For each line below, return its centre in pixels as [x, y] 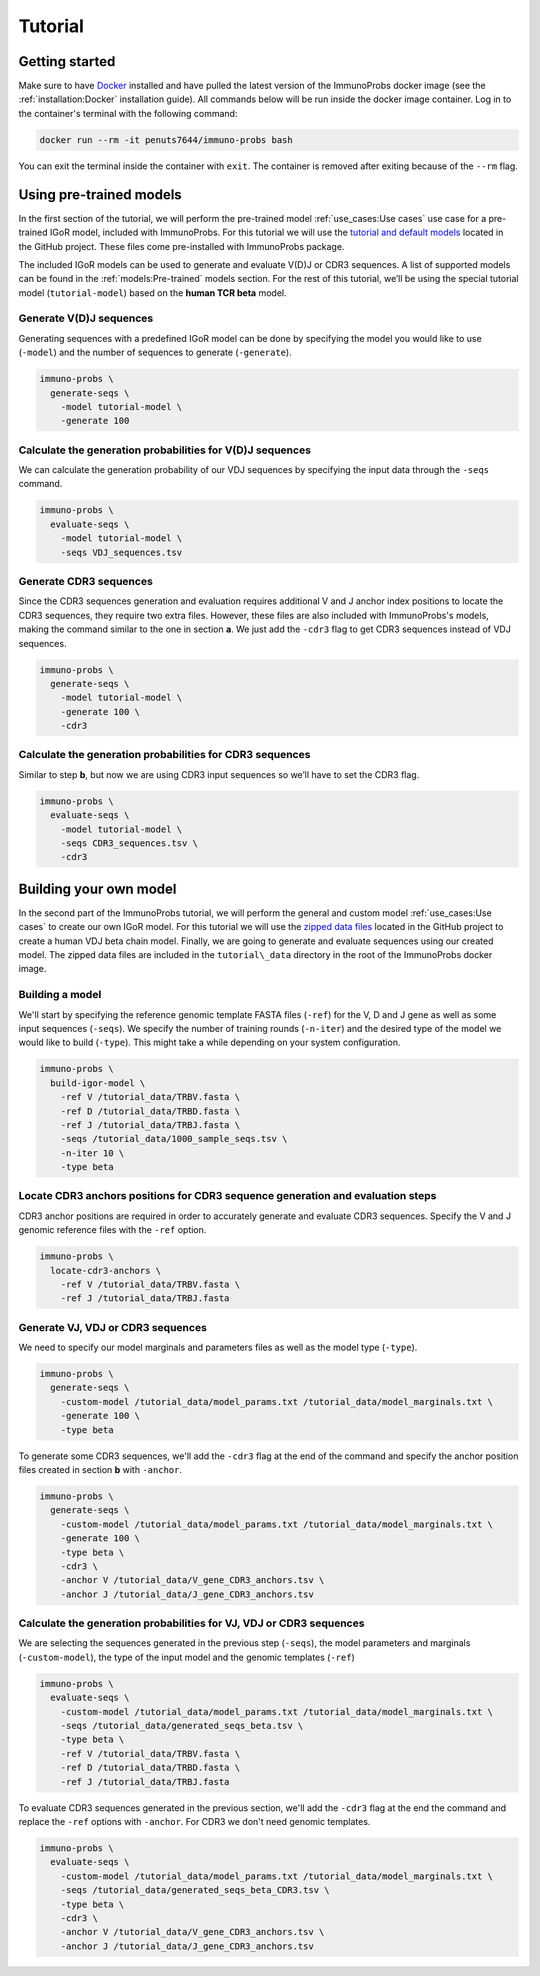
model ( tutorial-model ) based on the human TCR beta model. [152, 292]
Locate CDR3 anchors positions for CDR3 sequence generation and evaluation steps [227, 1196]
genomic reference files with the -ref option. [112, 1230]
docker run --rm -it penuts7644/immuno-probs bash [166, 139]
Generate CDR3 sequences [86, 581]
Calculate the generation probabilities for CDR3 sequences [164, 755]
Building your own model [97, 888]
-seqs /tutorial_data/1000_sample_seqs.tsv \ [174, 1139]
